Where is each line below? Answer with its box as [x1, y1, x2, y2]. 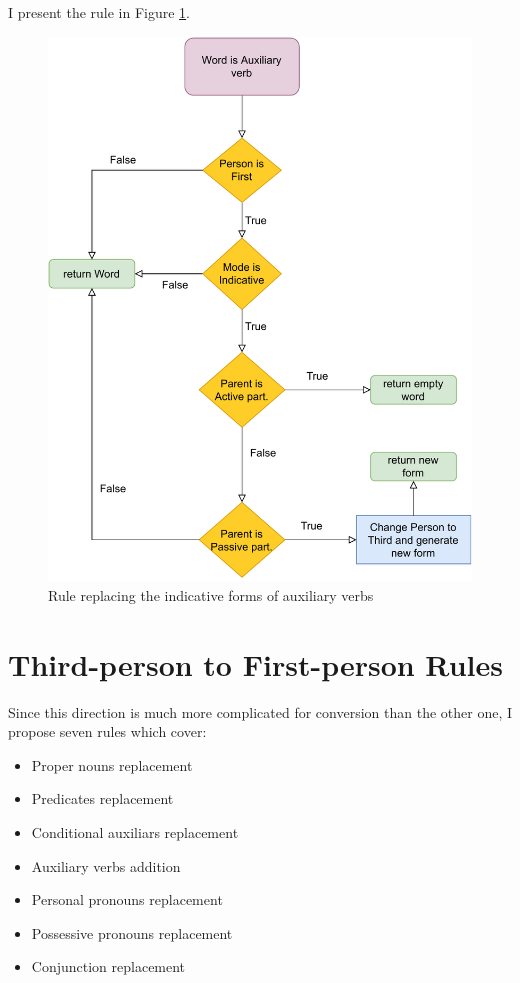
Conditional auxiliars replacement [31, 822, 239, 843]
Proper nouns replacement [31, 754, 193, 775]
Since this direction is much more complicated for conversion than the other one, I [8, 701, 513, 722]
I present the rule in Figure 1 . [8, 2, 191, 22]
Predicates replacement [31, 788, 174, 809]
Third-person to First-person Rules [8, 643, 503, 684]
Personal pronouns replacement [31, 889, 223, 910]
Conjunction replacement [31, 956, 186, 977]
